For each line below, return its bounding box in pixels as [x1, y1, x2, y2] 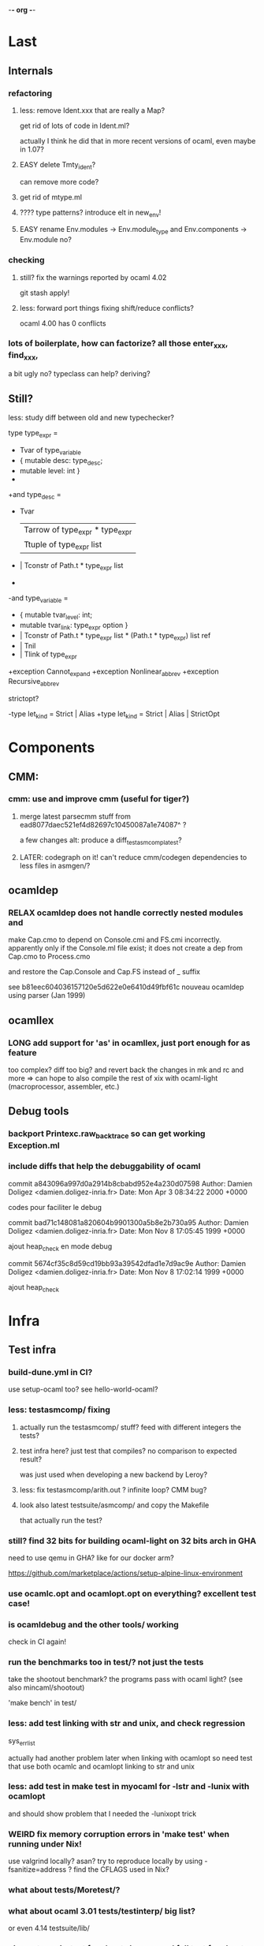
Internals [8, 64, 54, 77]
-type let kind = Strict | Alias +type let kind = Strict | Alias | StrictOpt [8, 709, 221, 720]
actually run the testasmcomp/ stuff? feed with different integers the [19, 1422, 242, 1432]
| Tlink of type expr [19, 649, 77, 660]
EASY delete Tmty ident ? [19, 159, 96, 171]
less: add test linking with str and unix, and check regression [8, 1718, 246, 1729]
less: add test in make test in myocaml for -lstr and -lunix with [8, 1781, 250, 1792]
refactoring [8, 88, 53, 99]
